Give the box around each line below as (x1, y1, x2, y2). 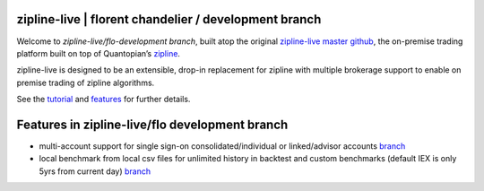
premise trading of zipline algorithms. (16, 77, 155, 88)
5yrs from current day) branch (39, 166, 151, 177)
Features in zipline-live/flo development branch (16, 117, 289, 132)
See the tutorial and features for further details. (16, 94, 191, 105)
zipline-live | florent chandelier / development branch (16, 12, 322, 27)
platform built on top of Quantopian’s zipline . (16, 48, 181, 58)
